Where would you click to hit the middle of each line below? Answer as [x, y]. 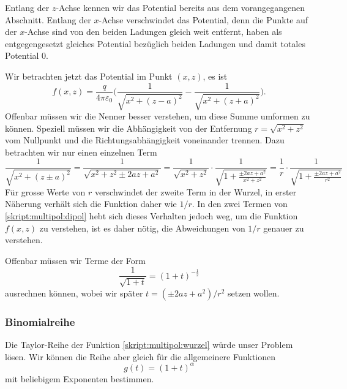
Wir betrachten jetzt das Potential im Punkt [89, 76]
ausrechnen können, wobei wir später [74, 293]
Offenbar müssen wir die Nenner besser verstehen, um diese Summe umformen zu [158, 116]
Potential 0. [27, 55]
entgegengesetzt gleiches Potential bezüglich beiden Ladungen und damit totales [155, 43]
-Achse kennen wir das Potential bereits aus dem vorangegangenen [180, 7]
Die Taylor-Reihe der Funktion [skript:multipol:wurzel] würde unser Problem [149, 345]
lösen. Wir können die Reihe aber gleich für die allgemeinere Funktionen [140, 356]
